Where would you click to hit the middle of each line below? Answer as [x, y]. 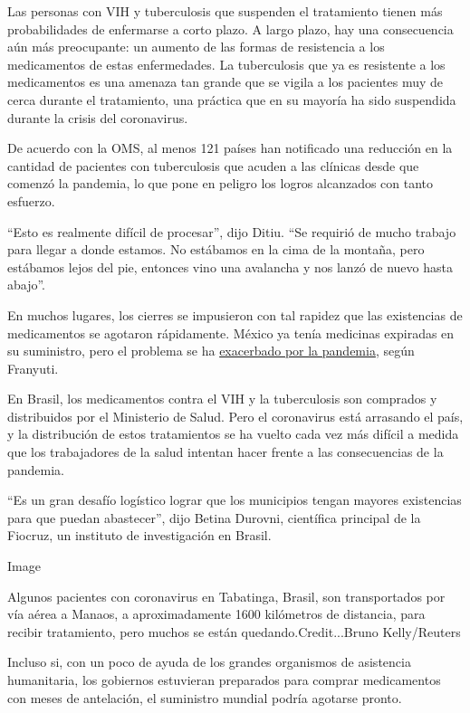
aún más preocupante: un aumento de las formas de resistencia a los [196, 47]
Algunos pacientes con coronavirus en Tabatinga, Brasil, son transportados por [226, 596]
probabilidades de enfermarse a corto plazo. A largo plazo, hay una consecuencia [230, 29]
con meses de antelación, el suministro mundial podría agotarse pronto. [205, 697]
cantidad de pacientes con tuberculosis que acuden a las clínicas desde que [213, 165]
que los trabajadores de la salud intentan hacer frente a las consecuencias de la [225, 452]
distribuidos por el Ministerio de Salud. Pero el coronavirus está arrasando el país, [235, 416]
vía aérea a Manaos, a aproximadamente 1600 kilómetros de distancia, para [216, 614]
